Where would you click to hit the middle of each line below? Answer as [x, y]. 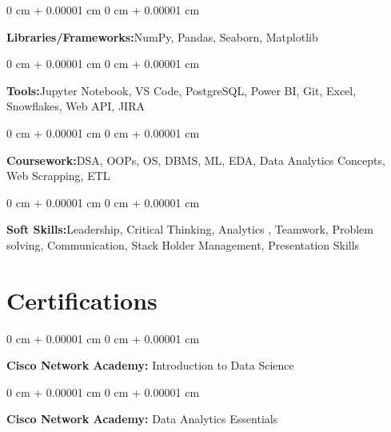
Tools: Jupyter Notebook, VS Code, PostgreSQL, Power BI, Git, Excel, [182, 90]
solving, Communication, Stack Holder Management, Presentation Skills [183, 244]
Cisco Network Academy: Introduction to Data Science [150, 365]
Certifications [82, 300]
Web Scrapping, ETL [58, 176]
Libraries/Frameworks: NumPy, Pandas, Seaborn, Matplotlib [162, 36]
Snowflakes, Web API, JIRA [76, 106]
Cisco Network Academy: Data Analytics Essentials [142, 419]
